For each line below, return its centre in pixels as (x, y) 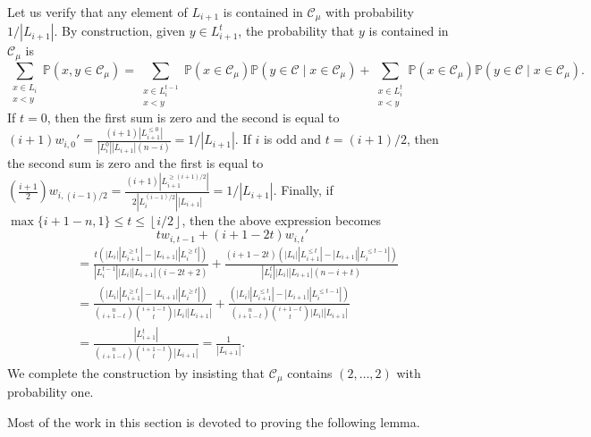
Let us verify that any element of (97, 12)
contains (310, 372)
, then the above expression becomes (282, 219)
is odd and (292, 139)
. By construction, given (120, 31)
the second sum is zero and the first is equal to (135, 163)
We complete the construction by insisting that (136, 372)
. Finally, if (303, 190)
